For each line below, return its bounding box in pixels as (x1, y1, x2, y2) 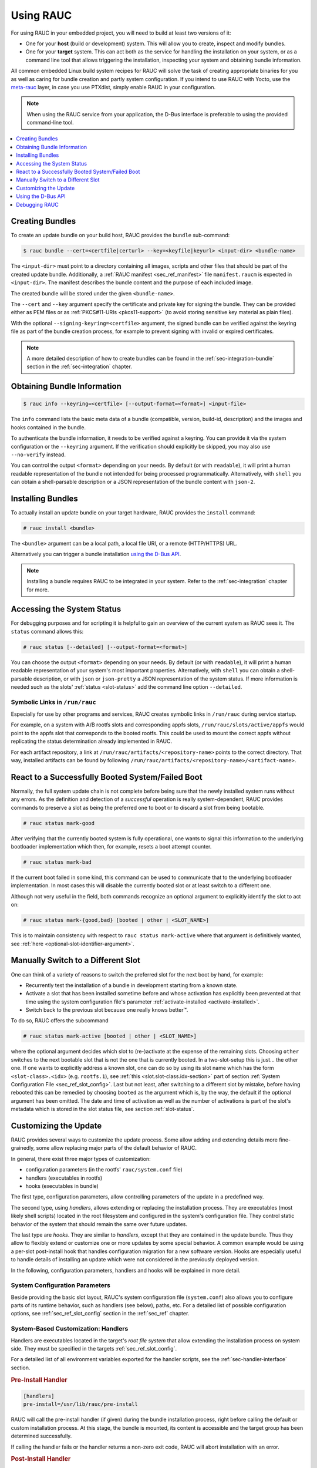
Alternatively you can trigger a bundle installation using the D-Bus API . (11, 551, 181, 558)
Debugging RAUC (16, 201, 59, 208)
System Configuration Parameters (11, 1281, 111, 1289)
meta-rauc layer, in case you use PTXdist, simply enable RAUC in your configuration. (11, 83, 216, 90)
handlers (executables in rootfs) (25, 1174, 103, 1181)
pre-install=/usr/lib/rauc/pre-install (23, 1401, 138, 1408)
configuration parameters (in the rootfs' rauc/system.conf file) (25, 1166, 183, 1173)
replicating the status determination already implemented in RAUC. (11, 738, 173, 745)
